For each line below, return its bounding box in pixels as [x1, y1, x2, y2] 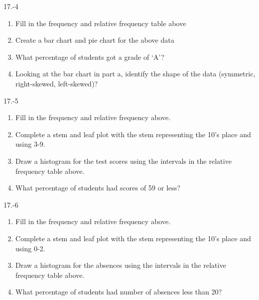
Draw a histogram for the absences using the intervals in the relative [15, 260, 226, 270]
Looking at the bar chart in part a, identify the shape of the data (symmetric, [15, 68, 255, 79]
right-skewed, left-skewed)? [15, 78, 98, 88]
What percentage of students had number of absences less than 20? [15, 286, 222, 297]
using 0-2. [15, 243, 45, 253]
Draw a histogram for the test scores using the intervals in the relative [15, 155, 232, 166]
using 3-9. [15, 139, 45, 149]
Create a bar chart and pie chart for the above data [15, 35, 175, 45]
